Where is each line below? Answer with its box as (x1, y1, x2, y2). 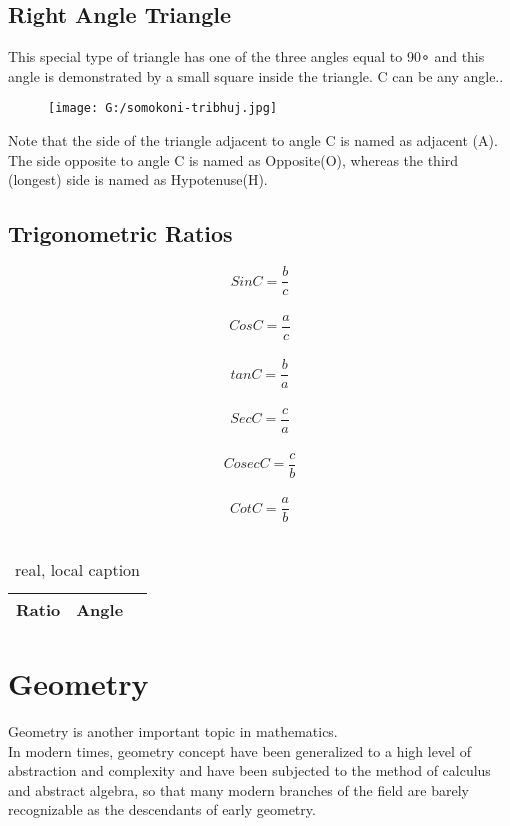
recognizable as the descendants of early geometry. (8, 799, 316, 820)
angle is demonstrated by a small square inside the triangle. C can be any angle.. (8, 65, 504, 86)
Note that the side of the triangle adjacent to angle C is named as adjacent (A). (8, 130, 498, 151)
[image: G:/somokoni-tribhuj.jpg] (48, 101, 278, 116)
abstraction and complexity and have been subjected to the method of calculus (8, 760, 491, 781)
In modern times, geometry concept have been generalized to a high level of (8, 740, 471, 761)
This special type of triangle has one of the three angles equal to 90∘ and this (8, 46, 485, 67)
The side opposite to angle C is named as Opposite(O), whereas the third (8, 149, 459, 170)
